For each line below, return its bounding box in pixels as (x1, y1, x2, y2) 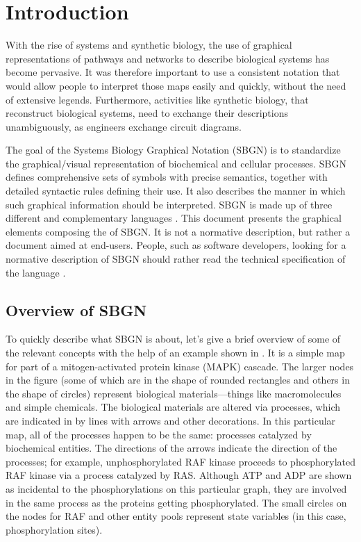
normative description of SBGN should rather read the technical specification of (6, 252, 346, 266)
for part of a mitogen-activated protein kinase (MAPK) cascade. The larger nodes (6, 359, 354, 373)
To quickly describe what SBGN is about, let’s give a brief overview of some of (6, 331, 341, 346)
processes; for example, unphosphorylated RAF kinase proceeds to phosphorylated (6, 454, 355, 468)
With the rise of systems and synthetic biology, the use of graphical (6, 38, 292, 52)
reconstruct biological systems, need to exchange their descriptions (6, 106, 288, 120)
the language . (6, 265, 66, 279)
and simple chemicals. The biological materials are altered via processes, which (6, 400, 341, 414)
